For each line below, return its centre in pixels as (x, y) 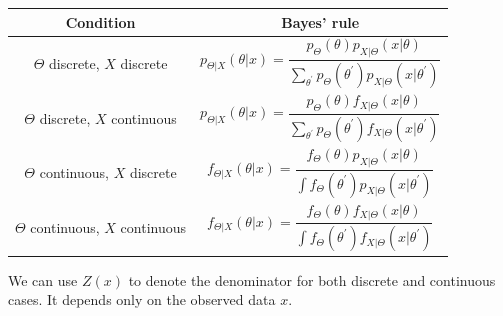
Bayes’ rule (320, 21)
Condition (100, 21)
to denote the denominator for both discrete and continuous (312, 279)
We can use (43, 279)
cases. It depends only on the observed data (142, 299)
